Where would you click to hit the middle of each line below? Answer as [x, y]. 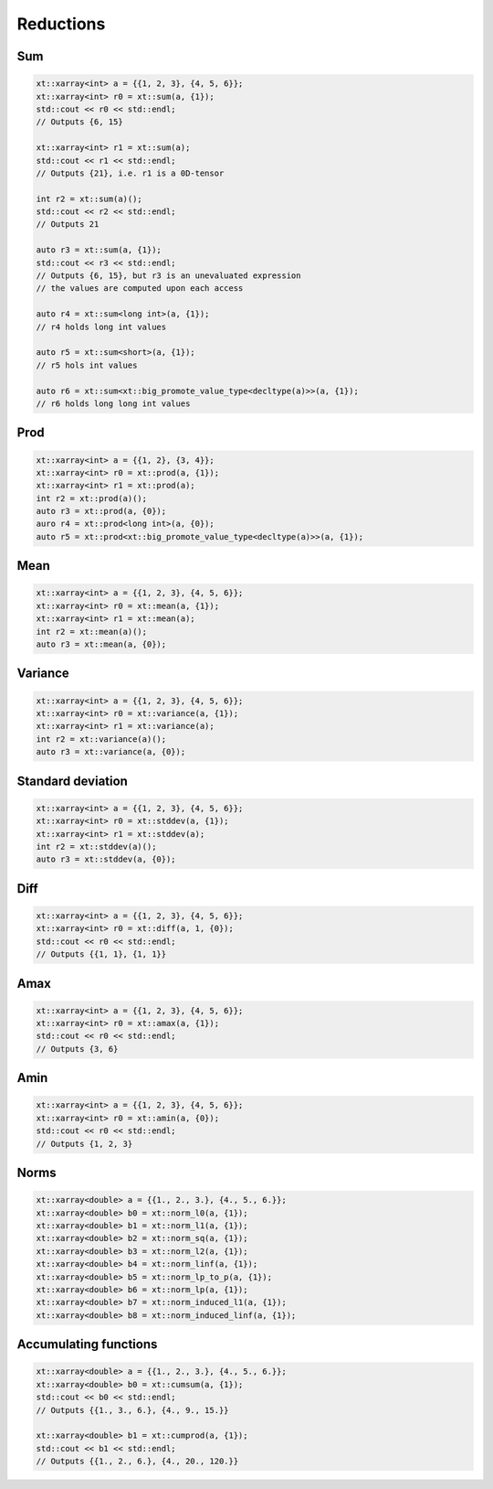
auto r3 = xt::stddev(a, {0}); [106, 859]
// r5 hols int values [87, 365]
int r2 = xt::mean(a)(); [92, 632]
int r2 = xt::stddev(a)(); [96, 846]
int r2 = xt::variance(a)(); [101, 739]
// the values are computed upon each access [140, 289]
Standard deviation [72, 781]
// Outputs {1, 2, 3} [84, 1144]
